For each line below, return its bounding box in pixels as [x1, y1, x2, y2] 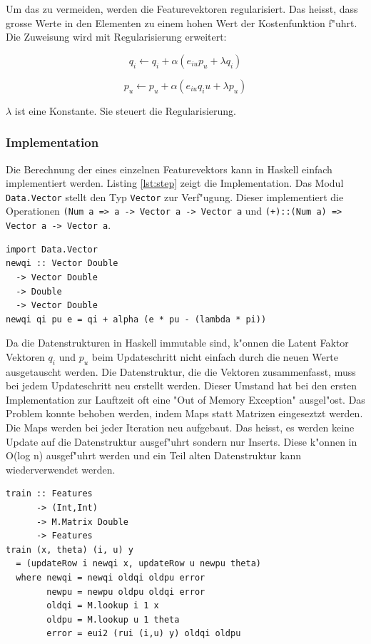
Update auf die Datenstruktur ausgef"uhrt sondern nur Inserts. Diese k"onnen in [6, 434, 357, 449]
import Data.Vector [6, 244, 98, 255]
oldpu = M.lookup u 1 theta [46, 614, 180, 625]
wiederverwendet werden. [6, 461, 116, 476]
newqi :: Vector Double [6, 258, 118, 269]
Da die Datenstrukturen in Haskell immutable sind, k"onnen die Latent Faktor [6, 335, 349, 350]
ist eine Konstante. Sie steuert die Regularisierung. [14, 103, 237, 118]
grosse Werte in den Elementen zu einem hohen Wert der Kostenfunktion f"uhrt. [6, 15, 357, 30]
